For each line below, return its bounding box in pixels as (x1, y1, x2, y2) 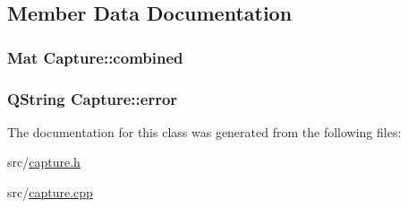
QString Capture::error (7, 87, 178, 109)
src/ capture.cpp (7, 183, 93, 202)
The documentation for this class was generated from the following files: (7, 122, 402, 141)
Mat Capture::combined (7, 46, 183, 68)
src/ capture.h (7, 152, 81, 171)
